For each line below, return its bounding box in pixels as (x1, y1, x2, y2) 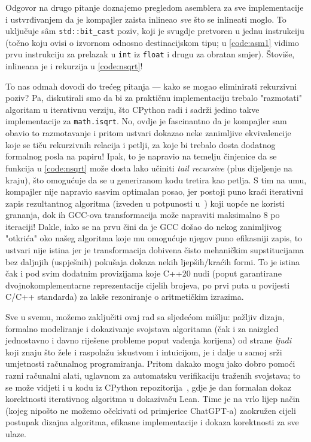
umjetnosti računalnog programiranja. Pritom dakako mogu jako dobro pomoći (5, 357, 295, 370)
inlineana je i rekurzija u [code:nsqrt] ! (5, 60, 143, 72)
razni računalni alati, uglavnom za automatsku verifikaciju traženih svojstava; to (5, 369, 301, 381)
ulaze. (5, 427, 26, 440)
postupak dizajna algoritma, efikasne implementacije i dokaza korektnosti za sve (5, 416, 299, 428)
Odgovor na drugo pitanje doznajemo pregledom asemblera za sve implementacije (5, 1, 304, 13)
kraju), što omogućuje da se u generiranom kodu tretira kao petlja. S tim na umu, (5, 173, 307, 186)
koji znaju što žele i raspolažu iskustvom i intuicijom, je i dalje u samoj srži (5, 345, 282, 358)
